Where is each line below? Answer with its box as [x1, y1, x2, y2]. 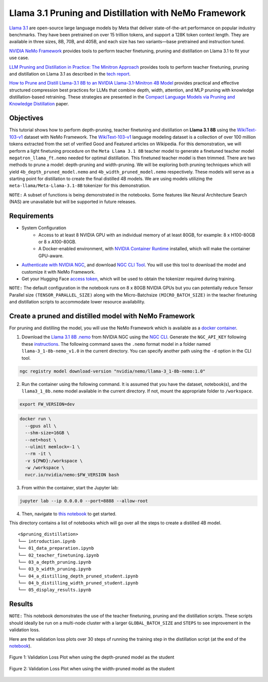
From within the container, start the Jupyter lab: [21, 485, 119, 490]
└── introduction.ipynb [18, 538, 76, 544]
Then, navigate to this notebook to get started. [21, 510, 117, 517]
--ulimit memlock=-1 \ [25, 444, 80, 450]
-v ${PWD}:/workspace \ [25, 458, 83, 464]
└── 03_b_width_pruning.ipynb [18, 566, 92, 572]
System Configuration [21, 225, 67, 231]
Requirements [9, 212, 54, 220]
